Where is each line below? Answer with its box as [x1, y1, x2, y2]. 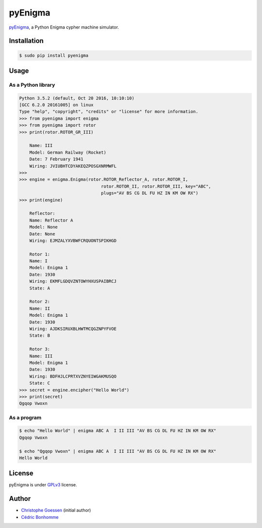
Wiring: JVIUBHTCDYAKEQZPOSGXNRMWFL [29, 163, 116, 169]
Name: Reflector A [29, 217, 73, 223]
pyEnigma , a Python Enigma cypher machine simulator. [9, 24, 119, 30]
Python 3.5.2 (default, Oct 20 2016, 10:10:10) [19, 95, 134, 101]
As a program [9, 414, 42, 421]
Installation [9, 37, 44, 45]
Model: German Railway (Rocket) [29, 149, 107, 155]
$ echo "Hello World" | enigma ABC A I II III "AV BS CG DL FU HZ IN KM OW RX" [19, 428, 216, 433]
